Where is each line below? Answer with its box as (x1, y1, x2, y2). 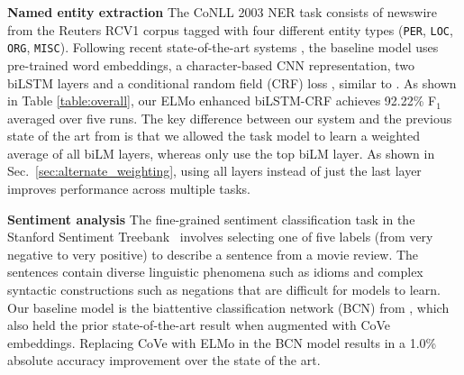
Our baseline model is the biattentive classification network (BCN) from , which (7, 297, 450, 316)
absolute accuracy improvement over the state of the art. (7, 351, 321, 370)
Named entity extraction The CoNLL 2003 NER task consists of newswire (7, 3, 437, 21)
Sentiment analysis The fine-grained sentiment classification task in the (7, 209, 415, 228)
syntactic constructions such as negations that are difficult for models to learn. (7, 280, 441, 299)
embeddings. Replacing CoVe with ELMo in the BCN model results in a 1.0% (7, 333, 437, 352)
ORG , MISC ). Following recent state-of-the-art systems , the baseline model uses (7, 38, 439, 57)
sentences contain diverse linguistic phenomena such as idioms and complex (7, 262, 423, 281)
